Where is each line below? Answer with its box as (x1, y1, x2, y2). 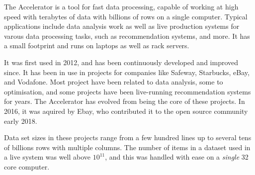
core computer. (4, 161, 50, 172)
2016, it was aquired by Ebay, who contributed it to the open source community (4, 105, 248, 116)
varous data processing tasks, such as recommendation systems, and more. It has (4, 30, 250, 41)
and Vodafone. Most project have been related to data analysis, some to (4, 77, 223, 87)
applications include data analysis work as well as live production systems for (4, 21, 240, 31)
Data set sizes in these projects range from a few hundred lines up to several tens (4, 132, 252, 143)
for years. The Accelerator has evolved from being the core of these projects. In (4, 96, 245, 106)
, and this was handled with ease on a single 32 (105, 152, 249, 162)
